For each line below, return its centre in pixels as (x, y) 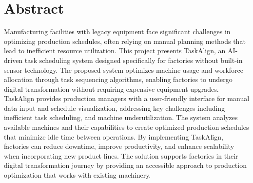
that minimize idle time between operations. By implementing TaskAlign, (114, 136)
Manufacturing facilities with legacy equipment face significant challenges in (117, 31)
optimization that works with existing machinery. (78, 175)
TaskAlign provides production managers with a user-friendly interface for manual (127, 98)
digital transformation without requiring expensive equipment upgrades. (111, 89)
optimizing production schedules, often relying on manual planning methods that (125, 41)
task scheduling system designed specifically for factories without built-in (134, 60)
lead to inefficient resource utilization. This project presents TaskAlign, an (115, 51)
